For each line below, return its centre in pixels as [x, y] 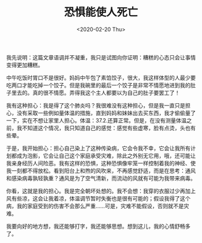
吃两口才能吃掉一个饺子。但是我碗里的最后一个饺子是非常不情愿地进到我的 [98, 85]
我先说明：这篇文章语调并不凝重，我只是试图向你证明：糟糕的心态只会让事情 [101, 57]
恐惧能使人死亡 [101, 12]
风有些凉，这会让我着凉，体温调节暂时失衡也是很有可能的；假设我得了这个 [98, 198]
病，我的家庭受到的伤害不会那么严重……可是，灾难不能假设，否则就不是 [95, 206]
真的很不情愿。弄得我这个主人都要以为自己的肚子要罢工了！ [106, 92]
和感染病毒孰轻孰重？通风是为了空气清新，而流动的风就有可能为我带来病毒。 [101, 178]
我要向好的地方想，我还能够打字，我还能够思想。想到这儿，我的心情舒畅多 [98, 226]
